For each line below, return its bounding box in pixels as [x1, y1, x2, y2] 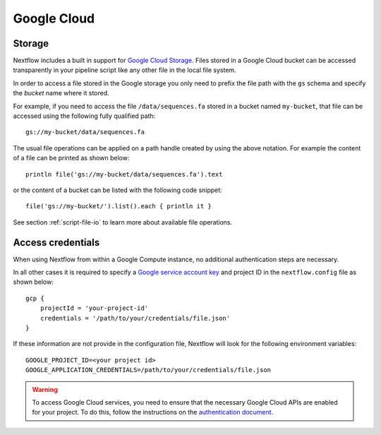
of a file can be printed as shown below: [13, 154, 130, 162]
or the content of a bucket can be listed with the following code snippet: [13, 186, 222, 194]
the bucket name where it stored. [13, 89, 109, 97]
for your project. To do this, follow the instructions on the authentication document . [32, 408, 274, 417]
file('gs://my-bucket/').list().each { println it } [25, 202, 212, 210]
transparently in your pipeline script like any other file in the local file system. [13, 66, 236, 74]
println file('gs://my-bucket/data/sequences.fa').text [25, 170, 223, 178]
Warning [32, 385, 58, 393]
